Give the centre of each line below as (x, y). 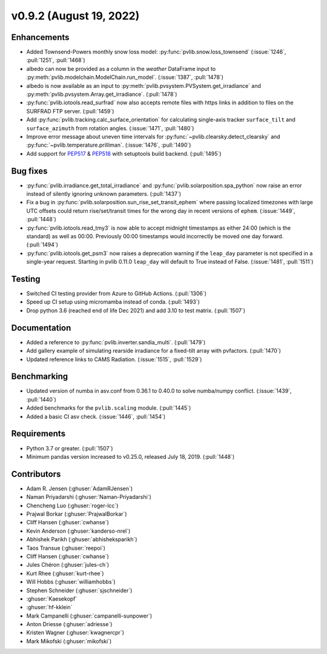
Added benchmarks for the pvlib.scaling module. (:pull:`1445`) (109, 408)
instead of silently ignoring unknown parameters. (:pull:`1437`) (104, 194)
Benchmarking (40, 377)
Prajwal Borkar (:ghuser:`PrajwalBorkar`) (77, 514)
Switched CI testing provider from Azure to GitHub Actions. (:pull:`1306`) (117, 293)
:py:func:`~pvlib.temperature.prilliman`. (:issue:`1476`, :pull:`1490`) (109, 145)
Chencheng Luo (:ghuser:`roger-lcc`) (72, 506)
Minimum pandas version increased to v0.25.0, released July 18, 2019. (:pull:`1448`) (130, 456)
